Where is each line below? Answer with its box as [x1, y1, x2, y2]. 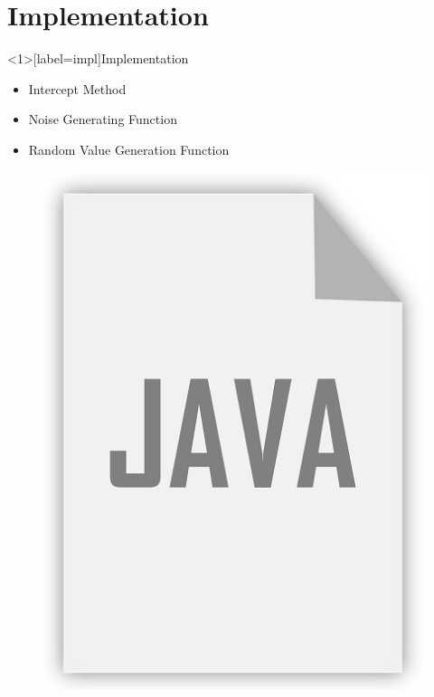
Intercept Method [28, 79, 127, 98]
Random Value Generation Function [28, 139, 230, 158]
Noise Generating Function [28, 110, 177, 129]
